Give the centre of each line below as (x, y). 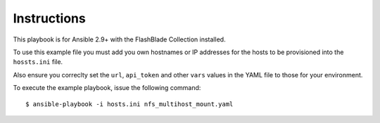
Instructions (49, 18)
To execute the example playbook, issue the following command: (107, 88)
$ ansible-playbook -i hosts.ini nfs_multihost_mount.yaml (129, 104)
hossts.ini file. (38, 62)
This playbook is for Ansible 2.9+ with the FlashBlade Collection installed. (119, 39)
